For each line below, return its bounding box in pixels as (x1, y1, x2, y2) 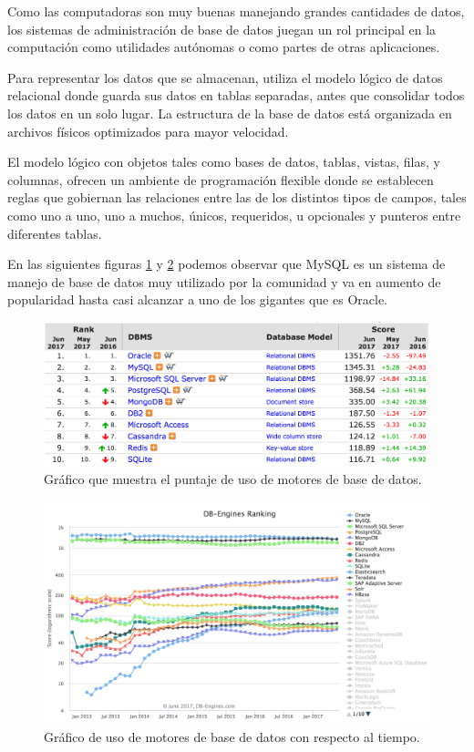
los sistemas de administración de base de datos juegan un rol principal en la (7, 19, 437, 38)
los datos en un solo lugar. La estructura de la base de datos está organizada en (7, 103, 452, 122)
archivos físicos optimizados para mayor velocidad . (7, 121, 289, 140)
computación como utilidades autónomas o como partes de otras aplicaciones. (7, 37, 440, 57)
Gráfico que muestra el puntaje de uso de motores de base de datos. (44, 469, 422, 489)
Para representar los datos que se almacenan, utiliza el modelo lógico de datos (7, 67, 443, 87)
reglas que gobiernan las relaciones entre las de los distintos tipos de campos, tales (7, 188, 467, 207)
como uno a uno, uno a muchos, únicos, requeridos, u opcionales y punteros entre (7, 205, 461, 224)
